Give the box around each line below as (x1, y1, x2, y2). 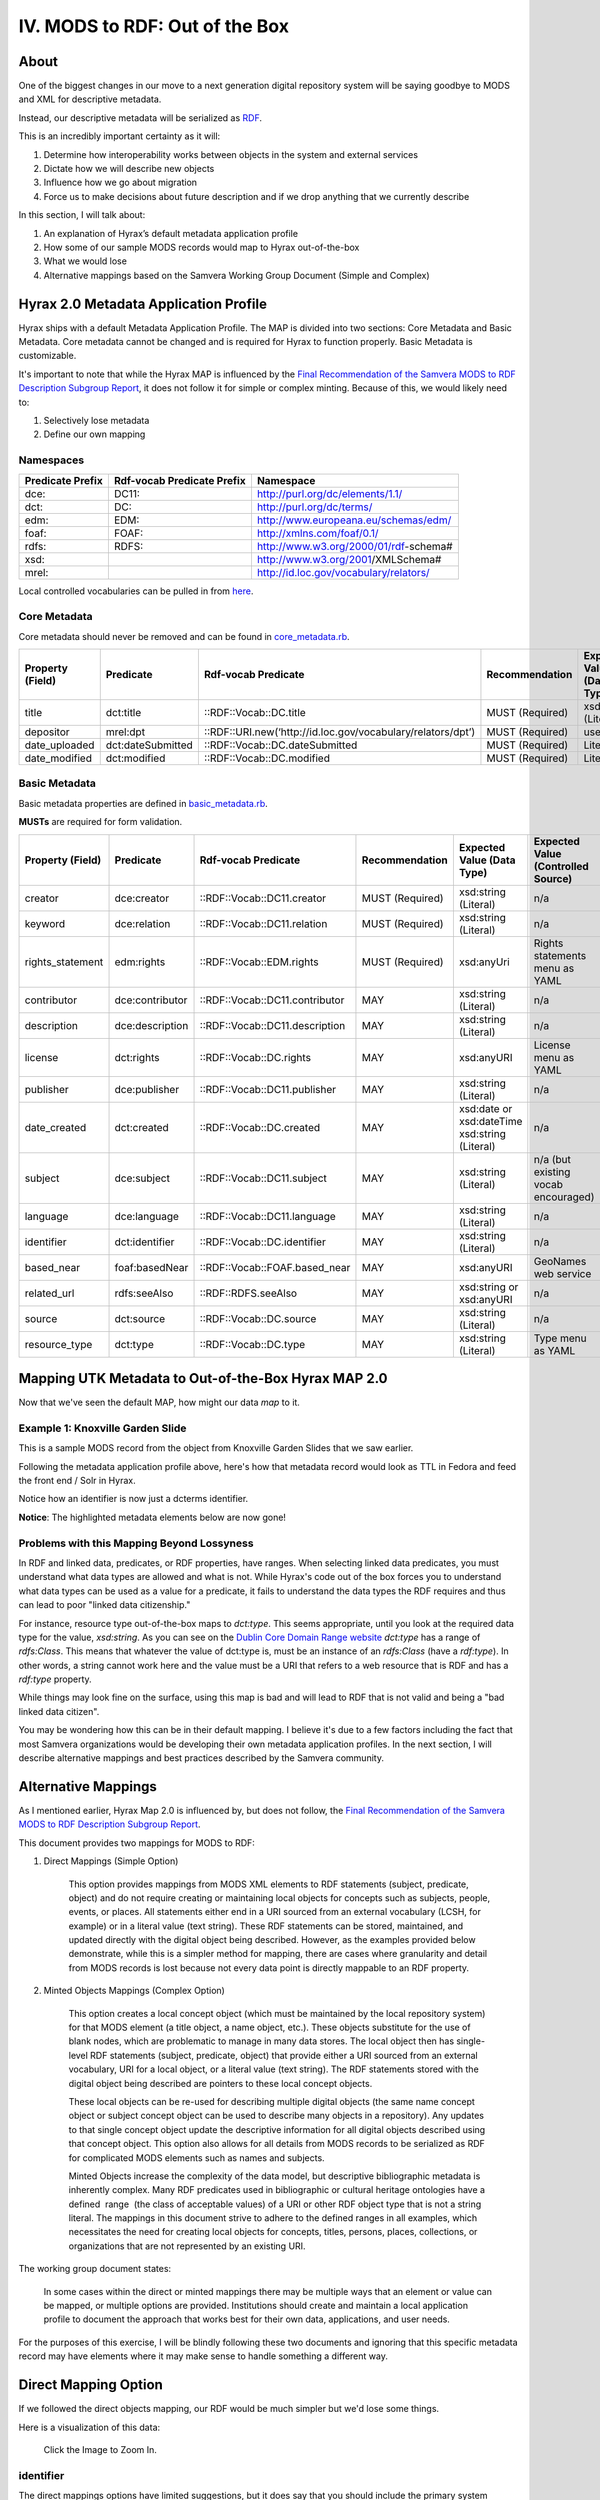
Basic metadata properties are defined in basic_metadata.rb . (18, 797, 269, 809)
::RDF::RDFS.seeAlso (199, 1286, 298, 1300)
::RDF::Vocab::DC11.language (199, 1209, 337, 1223)
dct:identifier (114, 1235, 175, 1249)
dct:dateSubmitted (105, 738, 194, 752)
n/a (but (533, 1152, 572, 1166)
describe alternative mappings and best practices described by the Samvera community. (18, 1752, 385, 1764)
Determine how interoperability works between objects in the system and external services (43, 148, 419, 160)
